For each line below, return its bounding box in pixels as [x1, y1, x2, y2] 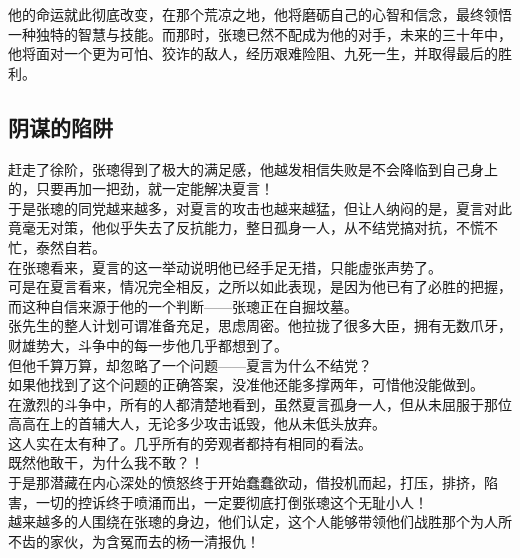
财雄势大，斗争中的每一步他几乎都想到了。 [8, 334, 288, 355]
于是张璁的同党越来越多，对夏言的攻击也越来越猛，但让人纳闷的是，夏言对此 [8, 197, 512, 218]
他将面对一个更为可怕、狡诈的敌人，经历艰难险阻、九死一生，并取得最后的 [8, 43, 498, 64]
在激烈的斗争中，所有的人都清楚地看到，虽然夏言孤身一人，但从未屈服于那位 [8, 393, 512, 414]
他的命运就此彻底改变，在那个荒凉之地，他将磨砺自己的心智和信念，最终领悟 [8, 4, 512, 24]
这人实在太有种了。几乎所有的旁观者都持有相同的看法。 [8, 432, 372, 453]
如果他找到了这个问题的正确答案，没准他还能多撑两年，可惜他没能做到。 [8, 374, 484, 395]
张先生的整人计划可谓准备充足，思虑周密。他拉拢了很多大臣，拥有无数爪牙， [8, 315, 512, 336]
